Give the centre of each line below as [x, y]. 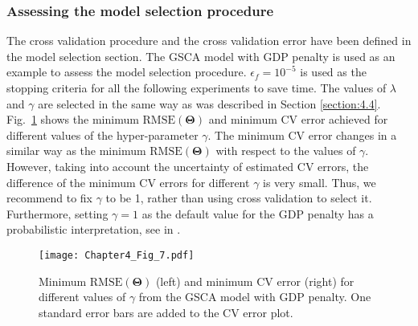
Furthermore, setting [57, 213]
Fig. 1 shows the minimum [73, 119]
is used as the [333, 72]
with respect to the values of [286, 151]
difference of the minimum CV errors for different [128, 182]
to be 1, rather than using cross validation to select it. [239, 198]
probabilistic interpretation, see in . [94, 229]
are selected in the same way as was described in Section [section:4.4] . [209, 103]
